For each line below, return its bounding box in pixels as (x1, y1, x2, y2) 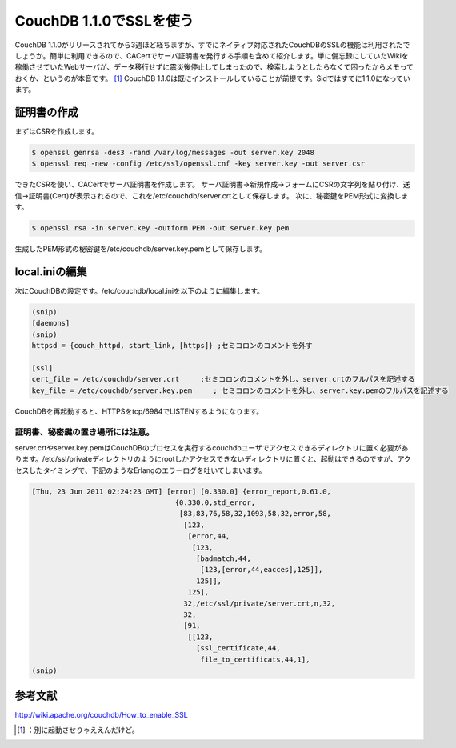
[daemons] (31, 318, 70, 328)
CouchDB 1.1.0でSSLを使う (14, 12, 194, 30)
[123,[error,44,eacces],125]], (200, 565, 323, 574)
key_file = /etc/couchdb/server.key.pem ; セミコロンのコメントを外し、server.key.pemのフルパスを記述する (31, 386, 449, 395)
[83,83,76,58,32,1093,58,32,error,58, (178, 509, 332, 518)
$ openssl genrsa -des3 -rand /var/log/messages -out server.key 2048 (31, 148, 315, 157)
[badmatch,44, (196, 554, 251, 563)
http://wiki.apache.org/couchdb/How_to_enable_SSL (14, 710, 188, 720)
